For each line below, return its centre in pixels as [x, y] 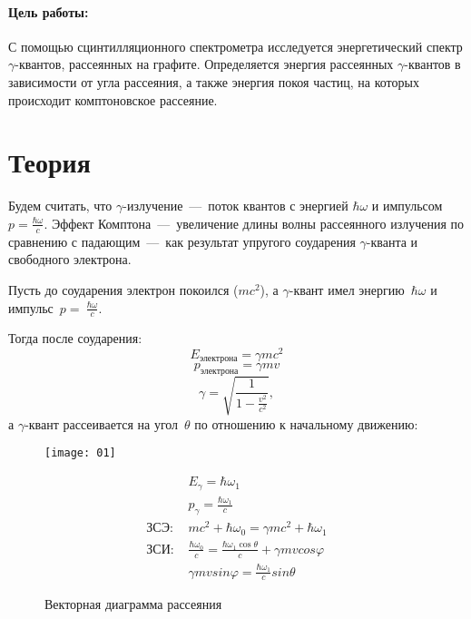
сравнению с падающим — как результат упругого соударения [182, 241]
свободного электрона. [70, 259]
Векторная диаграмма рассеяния [133, 604]
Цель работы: [49, 11]
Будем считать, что [60, 206]
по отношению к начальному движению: [306, 423]
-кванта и [392, 241]
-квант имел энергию [347, 289]
